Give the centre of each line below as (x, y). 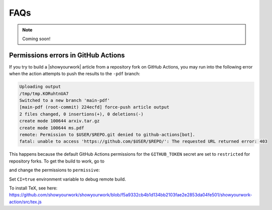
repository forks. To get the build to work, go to (57, 161)
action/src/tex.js (25, 202)
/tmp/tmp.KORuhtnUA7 (44, 93)
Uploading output (40, 87)
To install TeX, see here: (33, 188)
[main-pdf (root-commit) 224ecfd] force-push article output (94, 107)
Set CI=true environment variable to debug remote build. (67, 179)
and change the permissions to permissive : (54, 170)
